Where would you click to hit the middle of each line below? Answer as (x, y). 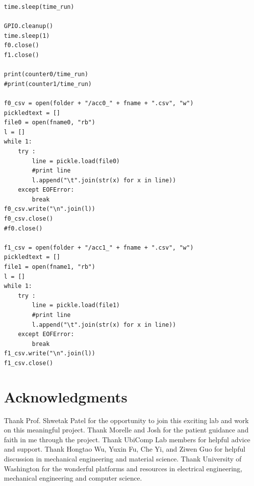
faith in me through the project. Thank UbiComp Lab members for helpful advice (127, 439)
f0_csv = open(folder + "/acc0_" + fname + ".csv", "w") (99, 103)
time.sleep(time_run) (39, 7)
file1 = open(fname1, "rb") (50, 267)
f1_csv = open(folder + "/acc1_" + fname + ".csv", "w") (99, 247)
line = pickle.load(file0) (76, 161)
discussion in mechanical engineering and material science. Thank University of (123, 459)
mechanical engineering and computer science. (73, 478)
